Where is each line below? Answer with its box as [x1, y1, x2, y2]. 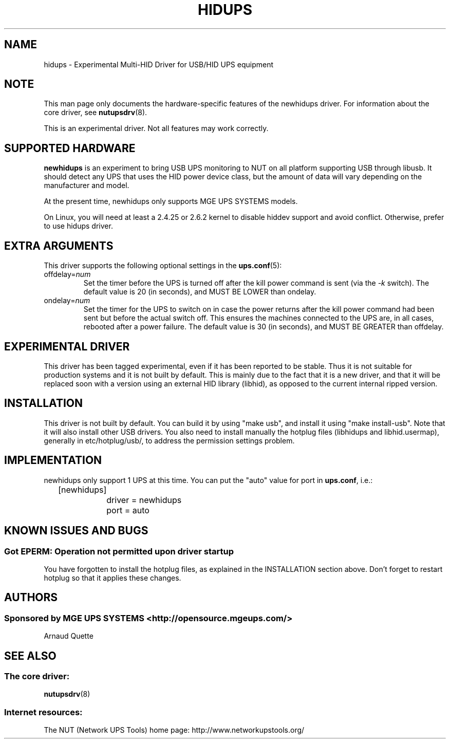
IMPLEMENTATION [4, 454, 102, 467]
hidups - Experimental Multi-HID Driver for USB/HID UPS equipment [44, 60, 274, 69]
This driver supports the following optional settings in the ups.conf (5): [44, 261, 282, 270]
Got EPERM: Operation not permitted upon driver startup [4, 546, 234, 556]
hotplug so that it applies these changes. [44, 573, 181, 582]
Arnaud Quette [44, 631, 93, 641]
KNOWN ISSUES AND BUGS [4, 524, 148, 537]
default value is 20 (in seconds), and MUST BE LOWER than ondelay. [83, 287, 316, 296]
